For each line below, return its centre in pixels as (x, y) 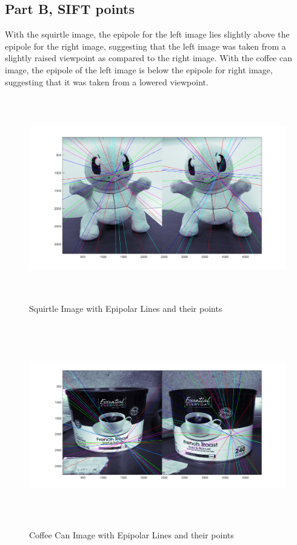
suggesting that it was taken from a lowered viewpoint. (107, 81)
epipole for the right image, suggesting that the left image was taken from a (145, 46)
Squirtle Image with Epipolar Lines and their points (126, 308)
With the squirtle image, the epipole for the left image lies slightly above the (147, 34)
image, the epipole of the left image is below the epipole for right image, (139, 69)
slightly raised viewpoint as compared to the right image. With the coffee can (148, 58)
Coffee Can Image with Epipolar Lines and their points (132, 534)
